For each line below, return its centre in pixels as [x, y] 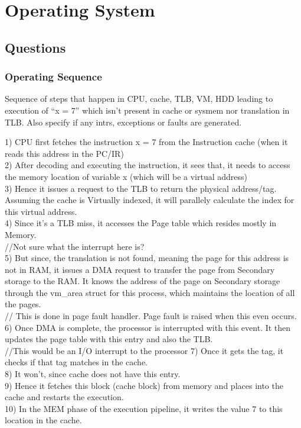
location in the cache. [43, 420]
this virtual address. [41, 211]
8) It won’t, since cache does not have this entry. [93, 374]
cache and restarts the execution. [64, 397]
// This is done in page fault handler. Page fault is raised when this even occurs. [151, 316]
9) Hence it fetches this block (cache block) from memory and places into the [144, 385]
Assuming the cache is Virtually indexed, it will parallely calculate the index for [150, 200]
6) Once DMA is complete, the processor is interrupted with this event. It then [148, 327]
